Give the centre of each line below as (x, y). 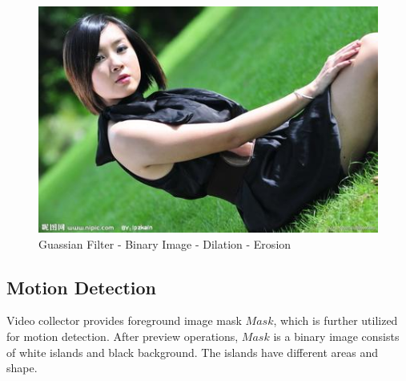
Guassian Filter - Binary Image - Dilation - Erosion (165, 243)
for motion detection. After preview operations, (123, 336)
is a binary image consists (336, 336)
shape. (22, 368)
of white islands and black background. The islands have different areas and (193, 352)
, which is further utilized (336, 320)
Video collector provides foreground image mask (124, 320)
